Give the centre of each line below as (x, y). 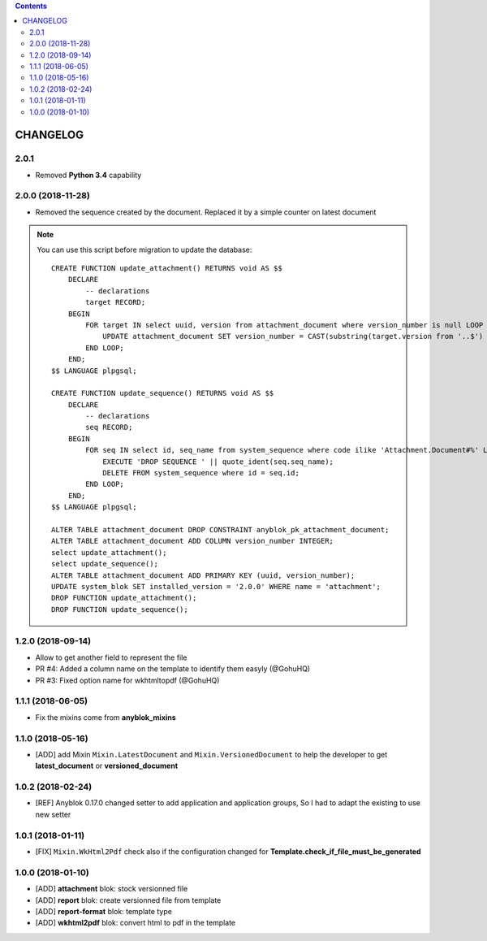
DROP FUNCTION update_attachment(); (124, 598)
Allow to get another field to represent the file (111, 657)
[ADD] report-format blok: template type (103, 911)
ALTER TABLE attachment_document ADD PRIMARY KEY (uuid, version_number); (203, 575)
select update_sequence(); (105, 564)
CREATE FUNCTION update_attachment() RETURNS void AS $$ (167, 268)
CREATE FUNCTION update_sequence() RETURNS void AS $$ (163, 393)
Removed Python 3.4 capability (88, 175)
